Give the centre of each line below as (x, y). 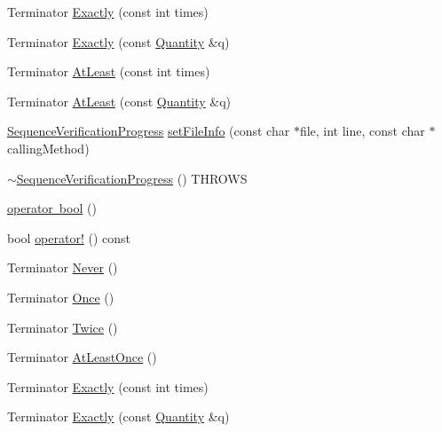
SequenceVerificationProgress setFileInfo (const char (149, 131)
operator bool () (52, 208)
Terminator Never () (63, 267)
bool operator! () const (69, 237)
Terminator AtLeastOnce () (82, 357)
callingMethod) (48, 148)
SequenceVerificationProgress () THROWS (132, 178)
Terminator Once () (61, 297)
